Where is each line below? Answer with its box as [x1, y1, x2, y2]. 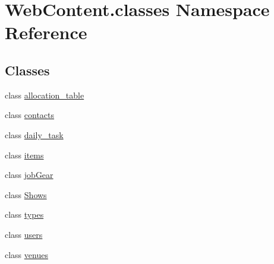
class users [5, 228, 43, 240]
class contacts [5, 109, 55, 121]
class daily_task [5, 128, 64, 141]
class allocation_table [5, 88, 84, 101]
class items [5, 148, 44, 161]
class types [5, 208, 44, 221]
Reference [5, 20, 87, 44]
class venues [5, 248, 48, 260]
